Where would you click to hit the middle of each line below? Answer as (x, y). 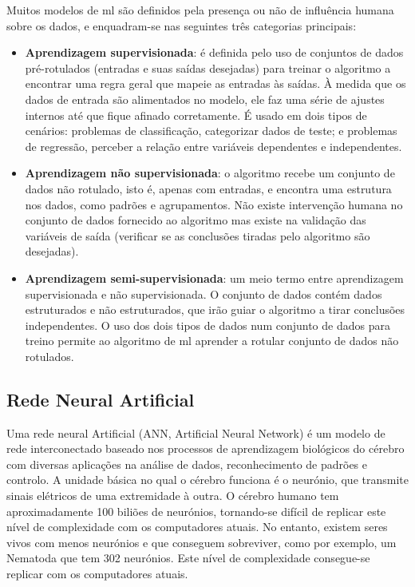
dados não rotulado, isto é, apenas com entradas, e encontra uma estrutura (208, 188)
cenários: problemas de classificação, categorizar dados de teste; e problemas (211, 131)
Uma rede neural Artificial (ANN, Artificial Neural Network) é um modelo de (196, 432)
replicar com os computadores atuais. (97, 574)
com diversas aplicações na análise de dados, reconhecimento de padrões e (187, 464)
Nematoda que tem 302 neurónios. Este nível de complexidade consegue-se (188, 558)
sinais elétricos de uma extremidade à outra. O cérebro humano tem (173, 496)
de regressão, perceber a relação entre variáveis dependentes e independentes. (213, 146)
